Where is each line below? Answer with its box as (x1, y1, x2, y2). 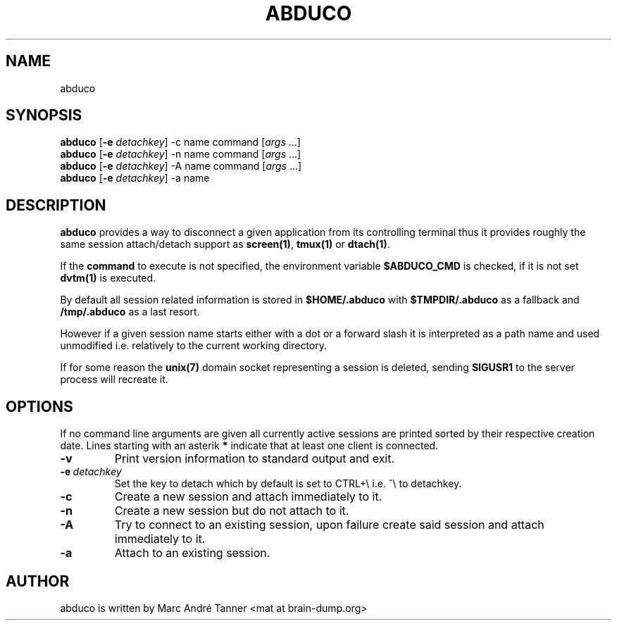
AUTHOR (6, 572, 70, 590)
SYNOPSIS (6, 106, 82, 125)
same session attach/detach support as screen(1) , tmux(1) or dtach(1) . (60, 238, 390, 251)
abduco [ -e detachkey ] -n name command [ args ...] (60, 148, 301, 161)
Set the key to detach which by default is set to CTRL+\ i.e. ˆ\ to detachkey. (114, 477, 462, 490)
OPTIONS (6, 397, 73, 415)
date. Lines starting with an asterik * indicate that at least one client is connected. (60, 439, 439, 452)
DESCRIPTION (6, 196, 106, 214)
